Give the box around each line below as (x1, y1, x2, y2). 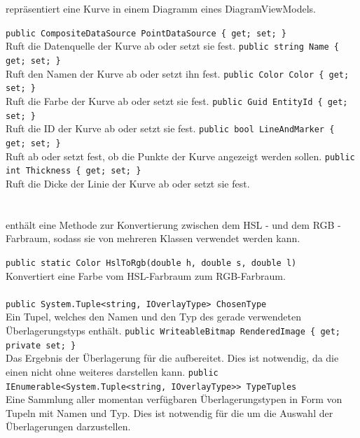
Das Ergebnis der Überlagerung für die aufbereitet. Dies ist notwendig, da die (6, 351, 339, 365)
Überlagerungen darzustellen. (6, 419, 131, 434)
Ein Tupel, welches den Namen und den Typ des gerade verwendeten (6, 309, 301, 324)
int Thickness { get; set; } (6, 166, 141, 176)
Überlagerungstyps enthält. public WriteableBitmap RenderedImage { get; (6, 323, 341, 338)
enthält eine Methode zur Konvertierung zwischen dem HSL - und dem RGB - (6, 217, 341, 232)
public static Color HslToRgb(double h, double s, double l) (6, 257, 297, 268)
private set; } (6, 340, 76, 351)
